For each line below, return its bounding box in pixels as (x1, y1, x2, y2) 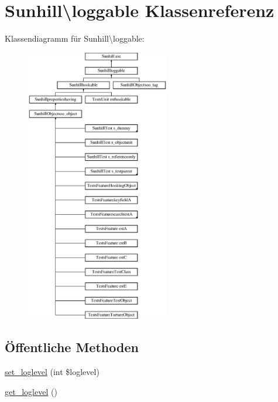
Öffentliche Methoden (5, 338, 139, 356)
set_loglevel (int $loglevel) (5, 366, 99, 378)
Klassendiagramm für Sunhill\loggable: (5, 32, 145, 45)
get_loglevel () (5, 385, 57, 397)
